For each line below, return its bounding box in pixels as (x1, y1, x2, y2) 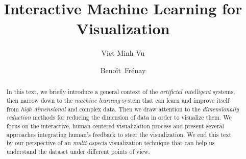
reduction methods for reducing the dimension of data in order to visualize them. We (6, 113, 232, 122)
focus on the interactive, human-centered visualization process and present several (6, 121, 224, 130)
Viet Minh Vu (101, 48, 145, 58)
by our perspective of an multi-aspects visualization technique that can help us (6, 139, 215, 147)
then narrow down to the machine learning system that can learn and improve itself (6, 96, 230, 104)
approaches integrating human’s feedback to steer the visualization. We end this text (6, 130, 232, 139)
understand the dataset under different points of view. (6, 147, 150, 155)
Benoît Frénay (100, 64, 146, 75)
